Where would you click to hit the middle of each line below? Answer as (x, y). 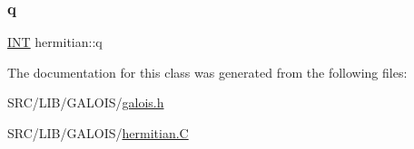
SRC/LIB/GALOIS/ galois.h (86, 102)
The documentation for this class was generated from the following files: (207, 72)
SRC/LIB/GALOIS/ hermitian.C (98, 133)
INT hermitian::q (55, 42)
